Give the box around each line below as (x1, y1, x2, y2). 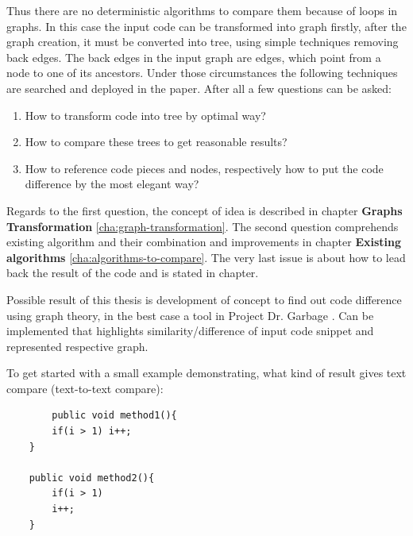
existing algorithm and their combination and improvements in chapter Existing (6, 233, 402, 250)
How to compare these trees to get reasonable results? (25, 133, 288, 150)
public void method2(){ (29, 472, 155, 484)
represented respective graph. (6, 337, 149, 354)
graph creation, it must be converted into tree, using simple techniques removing (6, 33, 399, 50)
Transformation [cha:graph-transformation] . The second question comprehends (6, 218, 399, 234)
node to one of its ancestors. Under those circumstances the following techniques (6, 64, 398, 81)
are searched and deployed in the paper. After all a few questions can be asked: (6, 79, 392, 96)
